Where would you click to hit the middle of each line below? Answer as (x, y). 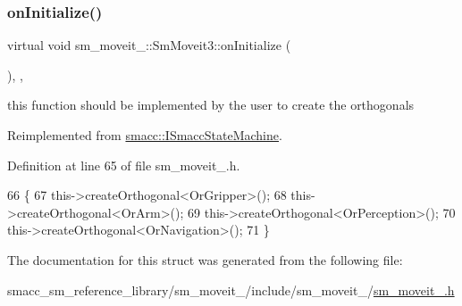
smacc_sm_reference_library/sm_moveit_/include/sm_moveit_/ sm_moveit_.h (231, 289)
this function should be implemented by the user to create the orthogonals (211, 105)
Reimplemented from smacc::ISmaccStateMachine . (145, 135)
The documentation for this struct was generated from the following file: (205, 259)
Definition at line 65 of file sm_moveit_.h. (124, 165)
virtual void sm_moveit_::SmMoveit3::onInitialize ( (149, 45)
